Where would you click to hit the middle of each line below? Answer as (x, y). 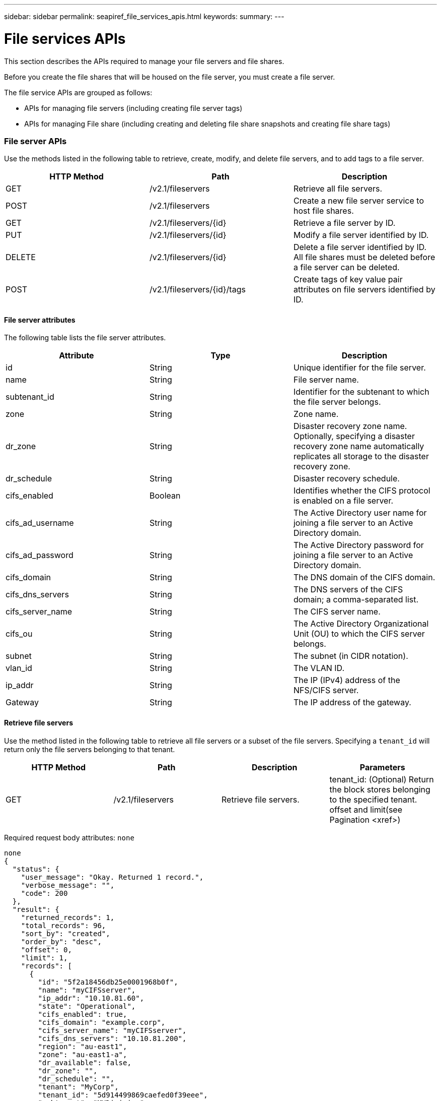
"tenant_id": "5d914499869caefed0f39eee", (123, 1095)
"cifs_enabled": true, (83, 1014)
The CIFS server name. (337, 612)
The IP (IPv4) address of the (347, 680)
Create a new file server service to (358, 201)
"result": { (36, 909)
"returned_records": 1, (68, 917)
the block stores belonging (380, 789)
